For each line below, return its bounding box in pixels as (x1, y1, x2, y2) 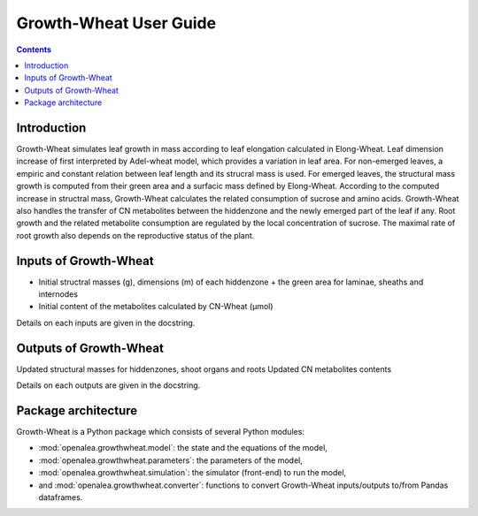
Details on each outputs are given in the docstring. (16, 380, 201, 391)
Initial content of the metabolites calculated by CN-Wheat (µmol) (38, 301, 274, 312)
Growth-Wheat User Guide (16, 13, 217, 33)
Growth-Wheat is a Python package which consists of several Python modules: (16, 427, 305, 437)
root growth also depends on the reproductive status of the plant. (16, 230, 255, 240)
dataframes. (38, 491, 83, 503)
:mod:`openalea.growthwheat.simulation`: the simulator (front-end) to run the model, (38, 467, 347, 478)
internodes (38, 289, 79, 300)
